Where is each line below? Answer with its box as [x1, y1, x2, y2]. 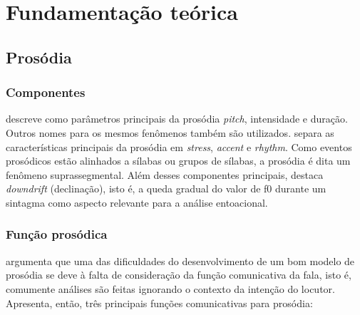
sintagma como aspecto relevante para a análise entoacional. [6, 195, 268, 210]
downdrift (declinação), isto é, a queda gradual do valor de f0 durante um [6, 181, 326, 196]
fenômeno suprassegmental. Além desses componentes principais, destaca [6, 167, 324, 182]
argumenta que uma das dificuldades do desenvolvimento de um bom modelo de [6, 253, 355, 268]
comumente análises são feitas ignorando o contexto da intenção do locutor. [6, 281, 335, 296]
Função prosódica [6, 225, 108, 243]
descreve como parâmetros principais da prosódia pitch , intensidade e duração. [6, 111, 348, 126]
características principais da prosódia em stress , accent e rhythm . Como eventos [6, 139, 352, 154]
